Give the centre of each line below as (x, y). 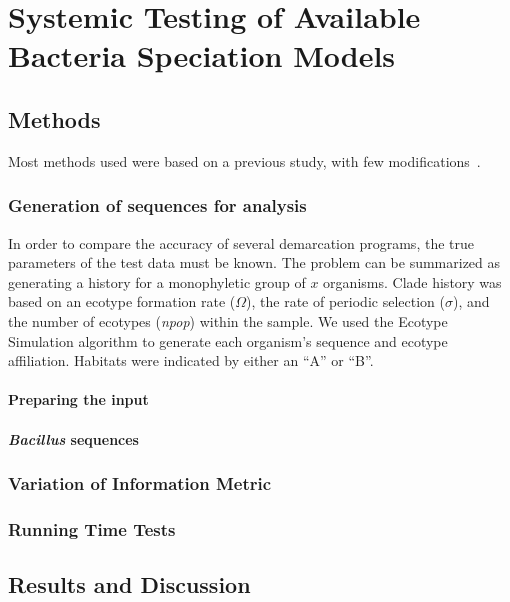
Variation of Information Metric (140, 483)
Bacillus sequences (73, 438)
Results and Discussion (129, 584)
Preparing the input (78, 399)
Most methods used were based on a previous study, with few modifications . (244, 160)
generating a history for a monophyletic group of (157, 281)
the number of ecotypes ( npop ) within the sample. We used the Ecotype (228, 320)
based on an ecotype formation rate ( (122, 301)
